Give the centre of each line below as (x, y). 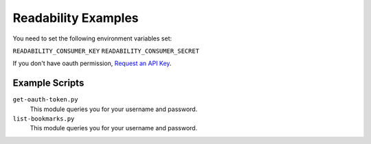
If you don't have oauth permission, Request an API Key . (92, 63)
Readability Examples (76, 18)
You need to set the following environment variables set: (92, 38)
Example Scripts (48, 83)
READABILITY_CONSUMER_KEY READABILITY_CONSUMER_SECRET (106, 51)
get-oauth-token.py (45, 100)
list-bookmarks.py (44, 119)
